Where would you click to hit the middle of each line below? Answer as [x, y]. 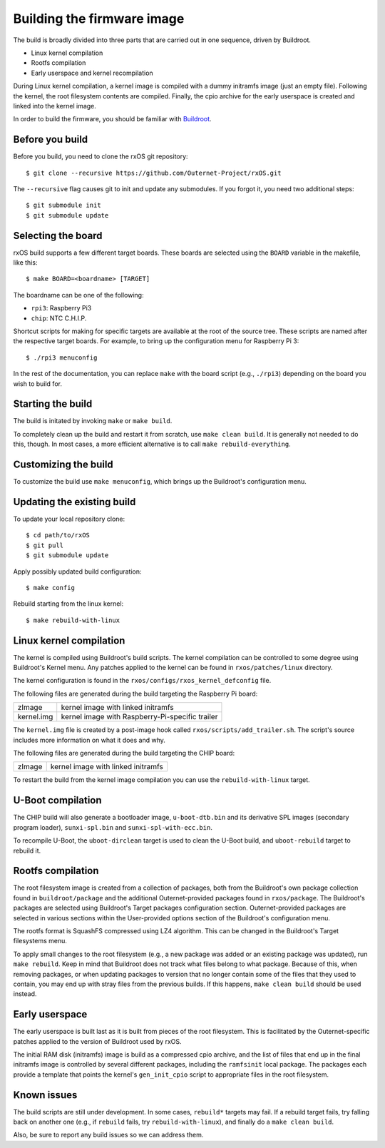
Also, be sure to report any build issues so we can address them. [108, 1135]
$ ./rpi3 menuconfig [62, 357]
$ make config [50, 588]
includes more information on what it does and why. [89, 740]
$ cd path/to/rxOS [58, 535]
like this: [25, 263]
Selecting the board [58, 235]
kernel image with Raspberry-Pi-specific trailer [139, 717]
